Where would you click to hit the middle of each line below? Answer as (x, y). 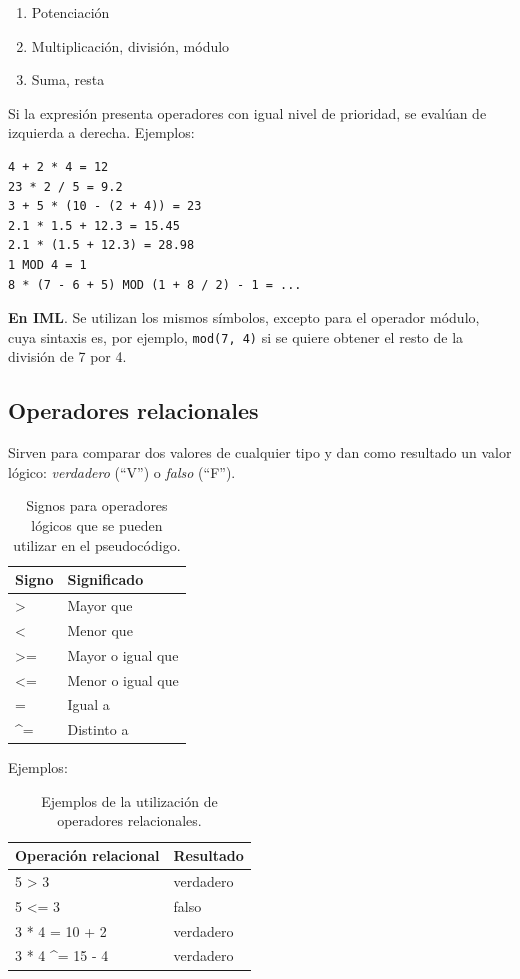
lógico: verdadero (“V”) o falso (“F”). (122, 471)
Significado (105, 579)
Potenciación (70, 12)
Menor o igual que (123, 679)
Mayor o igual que (123, 654)
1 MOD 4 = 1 (47, 264)
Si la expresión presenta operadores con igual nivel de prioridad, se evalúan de (247, 112)
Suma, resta (68, 79)
